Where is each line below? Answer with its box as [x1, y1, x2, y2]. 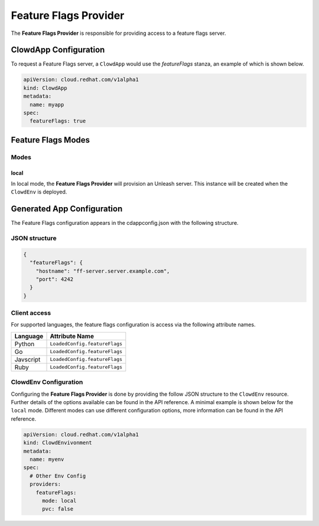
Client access [11, 309, 51, 317]
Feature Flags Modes [11, 135, 90, 145]
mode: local [42, 497, 77, 504]
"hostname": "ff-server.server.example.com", [35, 267, 170, 275]
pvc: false [42, 506, 74, 512]
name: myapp [30, 101, 64, 108]
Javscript [14, 355, 41, 363]
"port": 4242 [35, 276, 74, 282]
